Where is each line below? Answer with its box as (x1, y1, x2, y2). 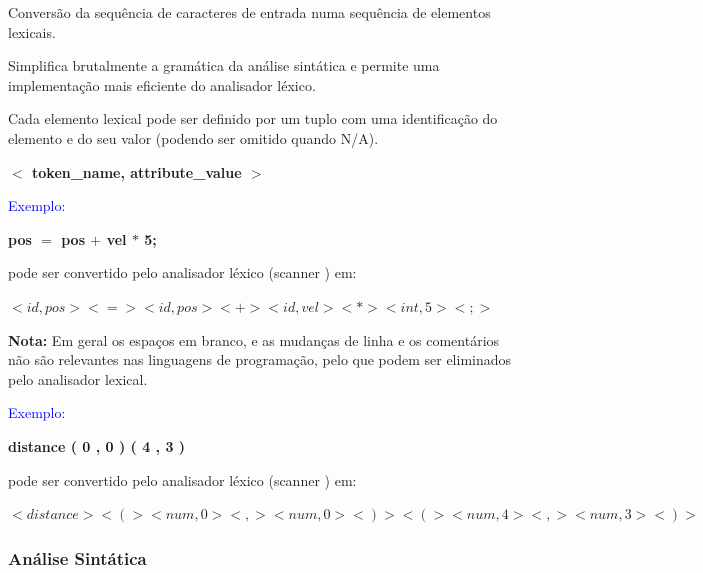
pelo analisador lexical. (8, 368, 148, 389)
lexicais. (8, 21, 56, 42)
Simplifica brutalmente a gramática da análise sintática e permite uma (8, 55, 440, 76)
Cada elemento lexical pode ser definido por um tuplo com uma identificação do (8, 108, 498, 129)
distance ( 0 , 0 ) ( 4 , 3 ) (8, 435, 186, 456)
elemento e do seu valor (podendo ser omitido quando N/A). (8, 127, 379, 148)
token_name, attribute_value (32, 161, 242, 182)
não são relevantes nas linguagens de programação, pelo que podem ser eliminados (8, 349, 512, 370)
